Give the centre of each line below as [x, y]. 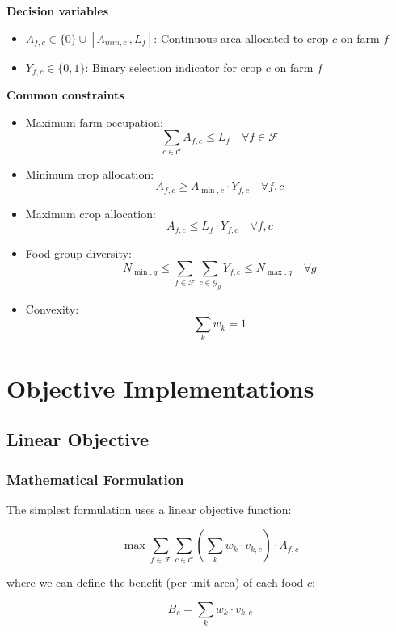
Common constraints [65, 95]
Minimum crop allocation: [90, 173]
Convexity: [52, 308]
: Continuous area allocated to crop [241, 38]
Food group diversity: [78, 253]
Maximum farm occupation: [94, 122]
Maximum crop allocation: [91, 213]
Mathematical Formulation [95, 479]
